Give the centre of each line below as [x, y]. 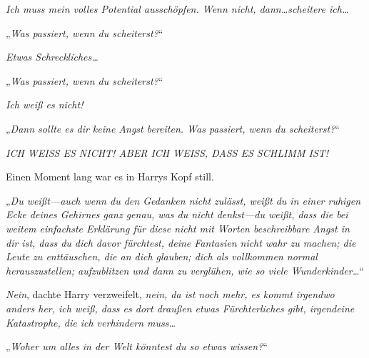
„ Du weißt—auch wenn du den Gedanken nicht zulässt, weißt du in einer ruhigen [183, 200]
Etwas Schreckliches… [52, 57]
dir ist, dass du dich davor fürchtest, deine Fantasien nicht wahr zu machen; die [181, 242]
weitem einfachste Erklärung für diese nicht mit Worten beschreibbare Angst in [178, 228]
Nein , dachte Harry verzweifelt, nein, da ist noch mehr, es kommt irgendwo [170, 294]
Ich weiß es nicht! [45, 104]
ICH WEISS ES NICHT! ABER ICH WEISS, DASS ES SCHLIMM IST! [167, 152]
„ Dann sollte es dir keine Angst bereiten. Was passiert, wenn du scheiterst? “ [173, 128]
